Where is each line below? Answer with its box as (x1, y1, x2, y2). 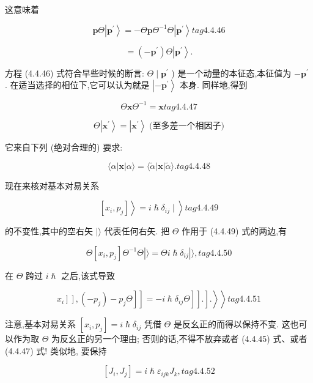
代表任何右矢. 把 (104, 225, 170, 237)
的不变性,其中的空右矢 (5, 225, 93, 237)
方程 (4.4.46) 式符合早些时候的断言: (5, 66, 144, 79)
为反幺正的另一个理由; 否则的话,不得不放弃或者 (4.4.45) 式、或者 (51, 332, 307, 345)
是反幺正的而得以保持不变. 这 (173, 318, 290, 330)
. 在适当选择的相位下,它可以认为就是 (5, 78, 150, 91)
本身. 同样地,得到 (180, 78, 248, 91)
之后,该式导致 (61, 269, 115, 281)
